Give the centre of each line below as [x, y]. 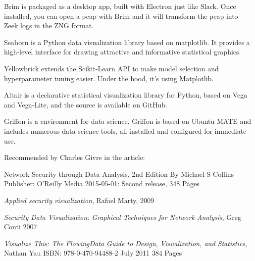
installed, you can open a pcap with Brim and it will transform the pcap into [121, 16]
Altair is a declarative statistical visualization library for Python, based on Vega [126, 95]
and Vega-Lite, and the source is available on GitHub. [86, 104]
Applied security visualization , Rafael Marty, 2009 [79, 200]
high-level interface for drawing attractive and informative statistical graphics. [123, 52]
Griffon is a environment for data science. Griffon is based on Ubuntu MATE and [128, 121]
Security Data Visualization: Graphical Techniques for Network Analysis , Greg [123, 217]
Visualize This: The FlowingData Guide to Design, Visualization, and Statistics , [126, 243]
